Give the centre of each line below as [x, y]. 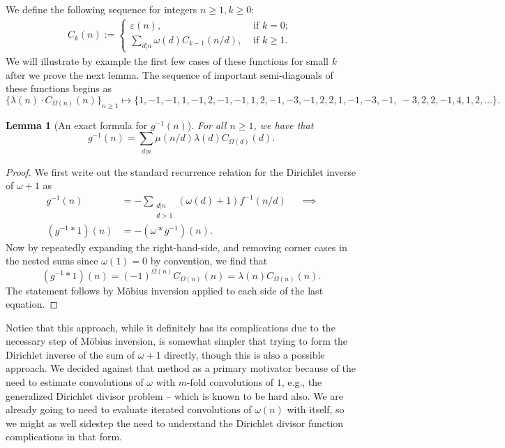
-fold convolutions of [230, 382]
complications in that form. [64, 436]
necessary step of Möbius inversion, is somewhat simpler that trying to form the [177, 341]
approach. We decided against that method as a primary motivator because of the [181, 368]
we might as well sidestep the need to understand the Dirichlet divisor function [175, 423]
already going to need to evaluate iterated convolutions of [129, 409]
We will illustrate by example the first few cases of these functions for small [167, 61]
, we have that [284, 125]
